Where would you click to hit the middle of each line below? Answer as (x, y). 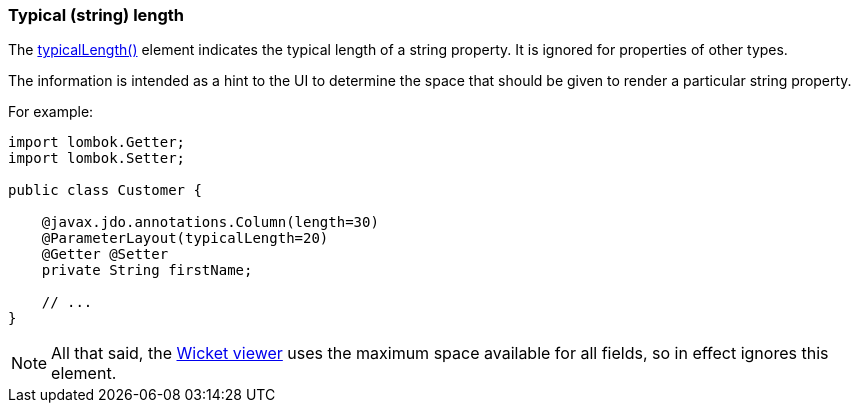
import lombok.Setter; (97, 158)
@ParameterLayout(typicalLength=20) (185, 238)
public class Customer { (105, 190)
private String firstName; (147, 270)
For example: (51, 112)
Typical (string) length (96, 15)
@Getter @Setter (105, 254)
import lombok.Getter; (97, 142)
